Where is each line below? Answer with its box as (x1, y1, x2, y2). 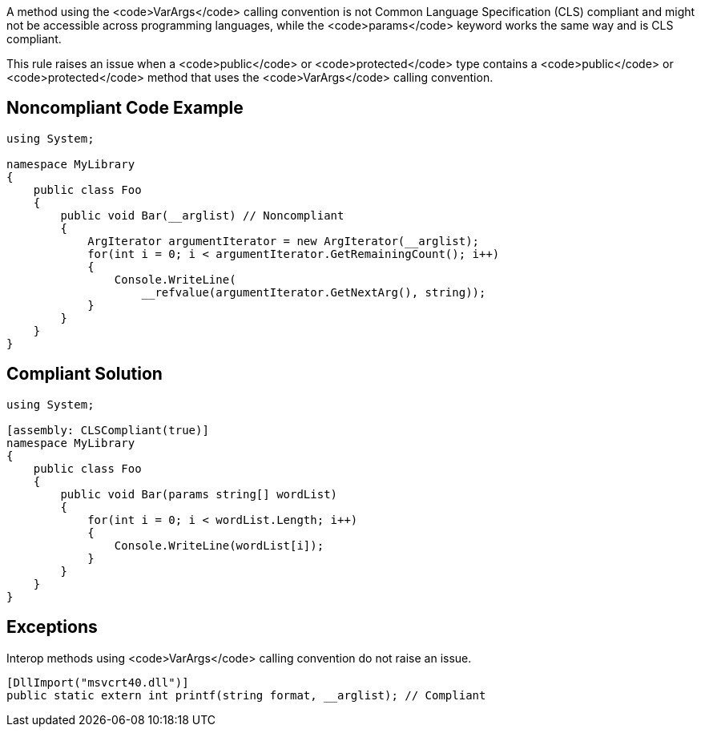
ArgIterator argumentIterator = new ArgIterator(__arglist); (87, 234, 480, 248)
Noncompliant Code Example (6, 98, 244, 119)
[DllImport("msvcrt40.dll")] (6, 675, 189, 689)
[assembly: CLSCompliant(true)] (6, 423, 209, 437)
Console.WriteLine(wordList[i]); (114, 538, 324, 552)
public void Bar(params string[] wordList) (60, 487, 338, 501)
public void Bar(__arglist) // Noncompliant (60, 208, 344, 222)
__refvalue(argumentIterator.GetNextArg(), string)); (141, 285, 486, 299)
